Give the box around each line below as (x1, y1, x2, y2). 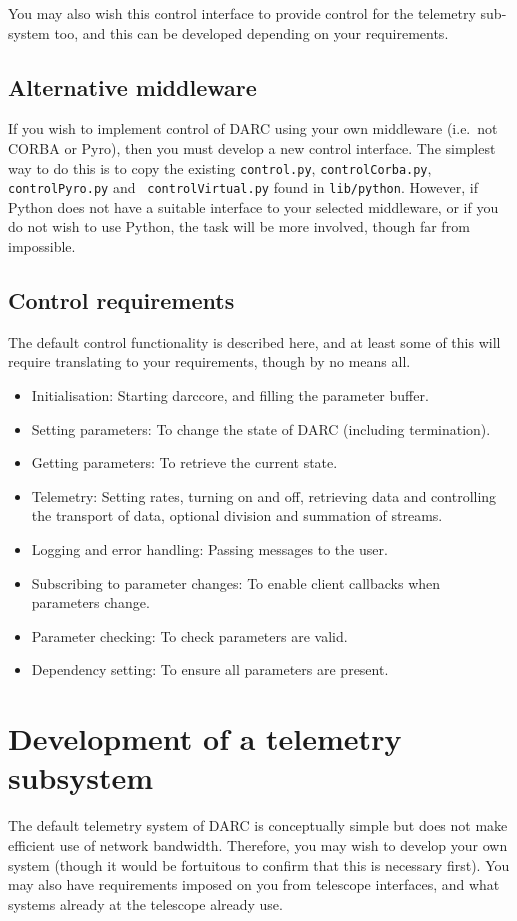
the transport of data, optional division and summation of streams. (31, 505, 443, 526)
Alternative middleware (8, 71, 257, 102)
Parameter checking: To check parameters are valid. (31, 625, 348, 646)
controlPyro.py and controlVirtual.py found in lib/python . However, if (8, 177, 478, 198)
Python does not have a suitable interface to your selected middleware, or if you (8, 196, 499, 217)
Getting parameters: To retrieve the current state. (31, 452, 338, 473)
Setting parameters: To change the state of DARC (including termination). (31, 418, 491, 439)
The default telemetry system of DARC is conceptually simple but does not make (8, 815, 508, 836)
